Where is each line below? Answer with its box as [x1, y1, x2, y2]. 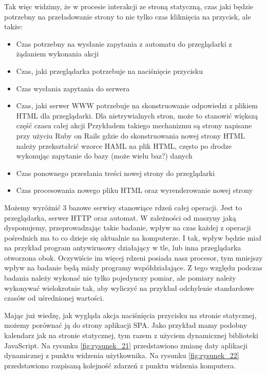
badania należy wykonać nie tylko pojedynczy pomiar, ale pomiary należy [4, 272, 236, 283]
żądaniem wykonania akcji [16, 48, 99, 59]
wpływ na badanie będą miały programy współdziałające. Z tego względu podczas [4, 262, 262, 273]
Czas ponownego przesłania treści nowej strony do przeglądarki [16, 167, 215, 178]
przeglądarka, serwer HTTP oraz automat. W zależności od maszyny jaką [4, 212, 236, 223]
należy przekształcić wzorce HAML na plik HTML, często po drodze [16, 140, 232, 151]
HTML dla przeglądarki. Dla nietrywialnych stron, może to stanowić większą [16, 110, 258, 121]
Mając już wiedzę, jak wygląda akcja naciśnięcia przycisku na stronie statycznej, [4, 309, 257, 320]
